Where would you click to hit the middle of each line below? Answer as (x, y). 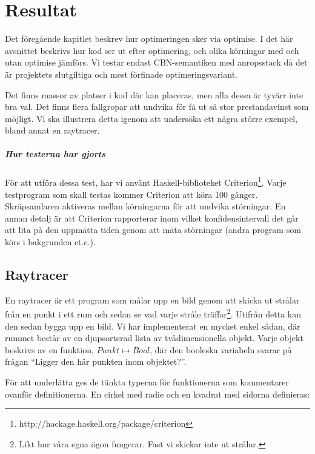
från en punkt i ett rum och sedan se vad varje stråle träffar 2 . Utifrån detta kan (153, 313)
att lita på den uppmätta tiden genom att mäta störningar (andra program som (153, 230)
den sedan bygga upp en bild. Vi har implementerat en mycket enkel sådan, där (153, 326)
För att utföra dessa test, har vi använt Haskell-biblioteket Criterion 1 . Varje (146, 181)
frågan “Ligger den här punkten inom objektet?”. (96, 361)
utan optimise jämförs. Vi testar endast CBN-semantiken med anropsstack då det (156, 62)
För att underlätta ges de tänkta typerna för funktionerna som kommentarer (147, 382)
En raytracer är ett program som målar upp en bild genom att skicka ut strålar (152, 300)
